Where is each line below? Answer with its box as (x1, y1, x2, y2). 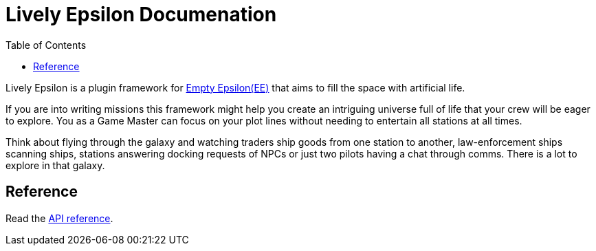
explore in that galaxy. (5, 159, 105, 171)
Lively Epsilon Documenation (5, 3, 277, 26)
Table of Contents (5, 39, 87, 51)
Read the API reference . (5, 212, 113, 224)
